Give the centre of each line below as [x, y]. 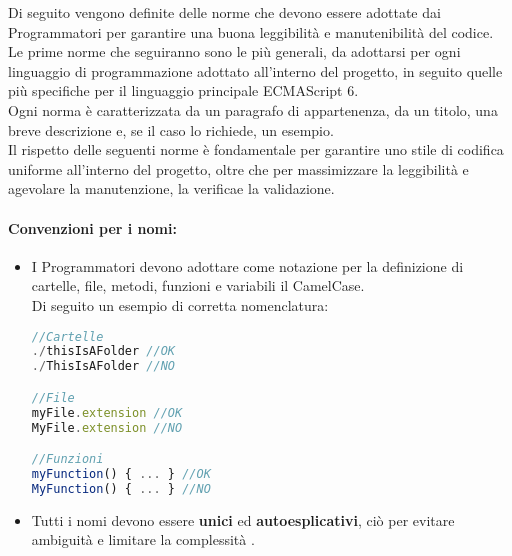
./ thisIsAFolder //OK [103, 351]
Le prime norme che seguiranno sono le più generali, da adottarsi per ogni [234, 51]
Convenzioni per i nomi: [92, 227]
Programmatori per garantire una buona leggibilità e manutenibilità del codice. [251, 31]
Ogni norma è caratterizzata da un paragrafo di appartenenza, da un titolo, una [253, 109]
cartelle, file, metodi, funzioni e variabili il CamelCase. [198, 285]
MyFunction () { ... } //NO [121, 488]
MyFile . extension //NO [107, 427]
